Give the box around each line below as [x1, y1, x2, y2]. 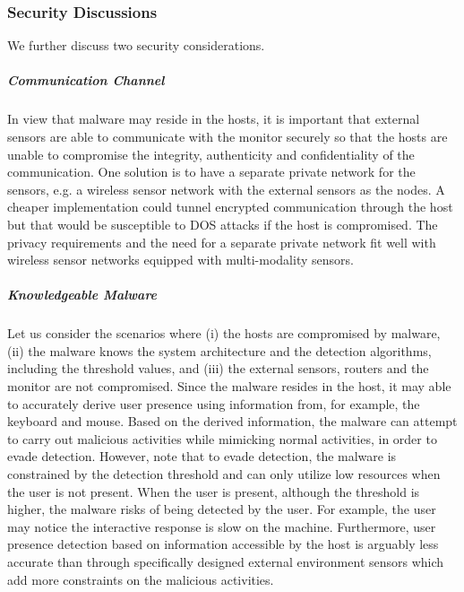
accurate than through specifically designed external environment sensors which [7, 553, 444, 570]
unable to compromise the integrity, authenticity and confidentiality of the [7, 144, 415, 163]
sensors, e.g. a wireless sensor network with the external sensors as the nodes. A [7, 179, 445, 198]
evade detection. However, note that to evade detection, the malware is [7, 447, 397, 466]
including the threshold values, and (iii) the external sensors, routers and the [7, 359, 429, 378]
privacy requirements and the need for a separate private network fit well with [7, 232, 436, 251]
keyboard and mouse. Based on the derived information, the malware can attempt [7, 412, 458, 431]
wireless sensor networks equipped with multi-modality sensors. [7, 250, 354, 269]
